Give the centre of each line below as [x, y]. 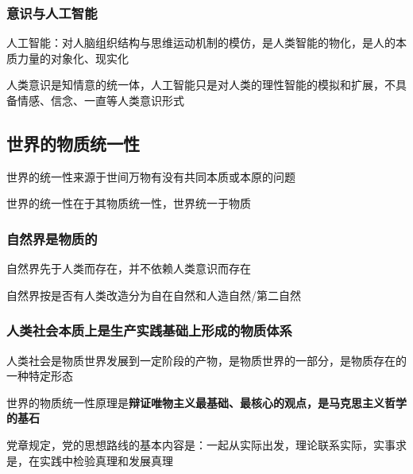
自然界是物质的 [52, 238]
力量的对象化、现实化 [73, 58]
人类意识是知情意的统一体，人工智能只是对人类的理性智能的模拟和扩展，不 [201, 85]
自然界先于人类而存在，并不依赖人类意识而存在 [129, 268]
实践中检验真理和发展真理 [106, 460]
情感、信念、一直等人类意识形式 [100, 100]
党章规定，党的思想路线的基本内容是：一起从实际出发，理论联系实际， [190, 444]
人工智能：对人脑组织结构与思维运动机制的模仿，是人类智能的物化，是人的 [201, 43]
